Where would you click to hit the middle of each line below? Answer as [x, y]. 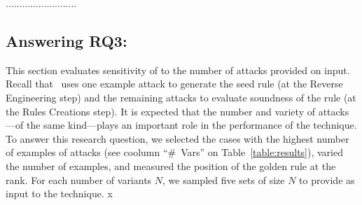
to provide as [327, 179]
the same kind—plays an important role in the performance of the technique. [192, 125]
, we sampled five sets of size [224, 179]
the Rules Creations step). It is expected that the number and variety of [160, 111]
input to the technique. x [59, 193]
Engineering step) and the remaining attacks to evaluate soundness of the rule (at [181, 97]
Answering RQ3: [67, 40]
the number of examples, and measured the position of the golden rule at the [171, 165]
